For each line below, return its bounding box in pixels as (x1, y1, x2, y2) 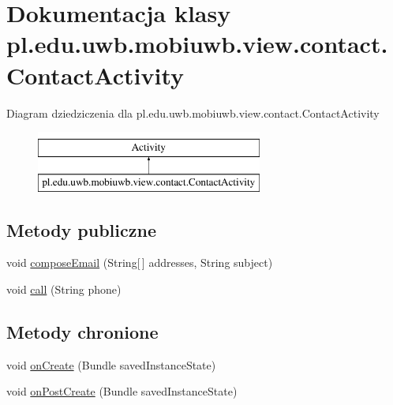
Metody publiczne (6, 217, 156, 242)
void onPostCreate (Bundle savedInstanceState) (6, 383, 238, 399)
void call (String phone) (6, 281, 122, 298)
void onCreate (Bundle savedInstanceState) (6, 356, 216, 373)
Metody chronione (6, 320, 159, 344)
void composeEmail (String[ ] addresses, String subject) (6, 254, 273, 271)
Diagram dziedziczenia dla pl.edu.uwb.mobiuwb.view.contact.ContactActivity (6, 104, 380, 121)
